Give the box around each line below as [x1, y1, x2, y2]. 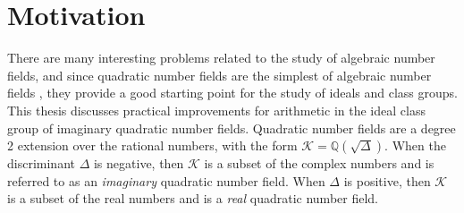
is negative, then [93, 154, 184, 173]
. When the [384, 136, 446, 155]
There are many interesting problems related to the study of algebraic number [7, 48, 435, 67]
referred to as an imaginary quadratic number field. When [7, 171, 325, 190]
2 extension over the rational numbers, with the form [7, 136, 298, 155]
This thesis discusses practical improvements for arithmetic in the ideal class [7, 100, 426, 119]
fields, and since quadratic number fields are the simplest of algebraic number [7, 65, 432, 84]
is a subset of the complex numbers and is [204, 154, 434, 173]
